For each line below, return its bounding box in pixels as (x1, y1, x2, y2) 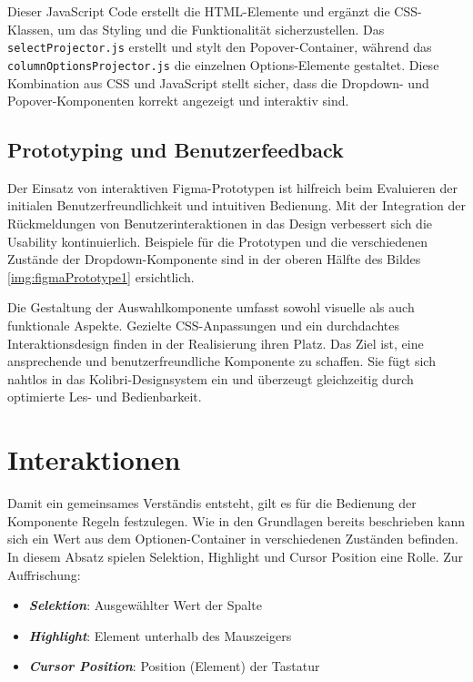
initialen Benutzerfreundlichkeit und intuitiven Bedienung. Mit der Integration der (7, 196, 466, 215)
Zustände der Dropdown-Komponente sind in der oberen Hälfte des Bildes (7, 249, 421, 269)
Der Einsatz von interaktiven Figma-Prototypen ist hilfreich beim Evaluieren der (7, 178, 458, 197)
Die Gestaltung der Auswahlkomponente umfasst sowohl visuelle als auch (7, 298, 415, 317)
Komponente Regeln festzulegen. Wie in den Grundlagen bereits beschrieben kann (7, 511, 466, 530)
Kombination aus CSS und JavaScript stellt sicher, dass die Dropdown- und (7, 73, 429, 92)
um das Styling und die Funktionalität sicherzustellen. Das (57, 19, 385, 38)
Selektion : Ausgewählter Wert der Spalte (28, 595, 262, 615)
